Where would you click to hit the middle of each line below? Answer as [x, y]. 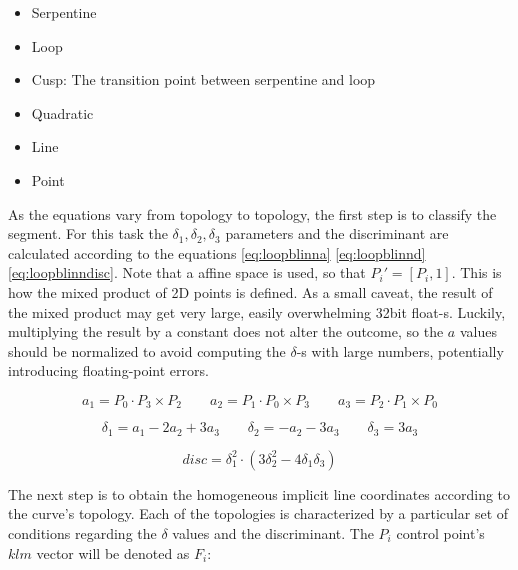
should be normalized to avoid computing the [147, 350]
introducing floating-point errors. [108, 370]
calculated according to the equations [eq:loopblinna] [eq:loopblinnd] [217, 252]
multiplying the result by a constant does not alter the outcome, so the [226, 331]
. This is [476, 272]
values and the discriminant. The [273, 533]
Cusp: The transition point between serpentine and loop [203, 79]
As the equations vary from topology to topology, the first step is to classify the [252, 213]
